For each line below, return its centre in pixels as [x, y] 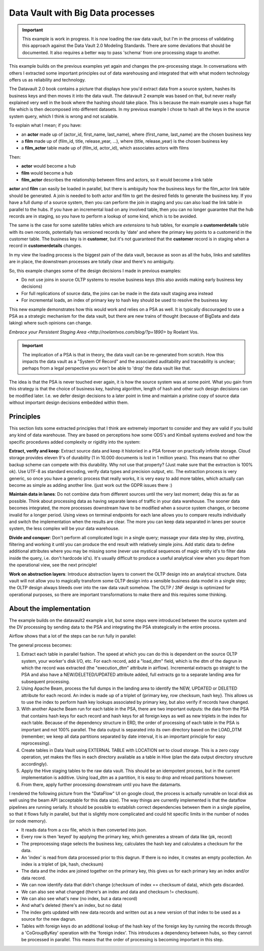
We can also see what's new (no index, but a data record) [79, 898]
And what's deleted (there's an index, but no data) [72, 905]
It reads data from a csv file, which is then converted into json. [84, 830]
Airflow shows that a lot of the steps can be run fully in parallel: [73, 636]
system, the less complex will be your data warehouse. [64, 528]
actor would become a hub [48, 166]
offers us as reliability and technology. [47, 80]
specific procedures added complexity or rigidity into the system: [75, 442]
